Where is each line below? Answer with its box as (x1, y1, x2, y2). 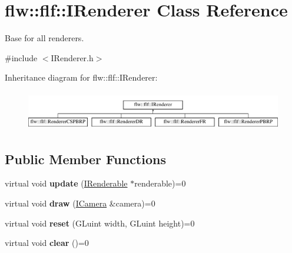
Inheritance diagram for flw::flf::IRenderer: (5, 71, 158, 84)
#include (5, 51, 38, 64)
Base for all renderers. (5, 32, 84, 44)
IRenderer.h (51, 51, 94, 64)
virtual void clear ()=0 (5, 237, 89, 249)
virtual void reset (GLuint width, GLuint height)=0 (5, 217, 195, 229)
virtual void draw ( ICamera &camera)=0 (5, 197, 155, 209)
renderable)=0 (134, 177, 186, 189)
